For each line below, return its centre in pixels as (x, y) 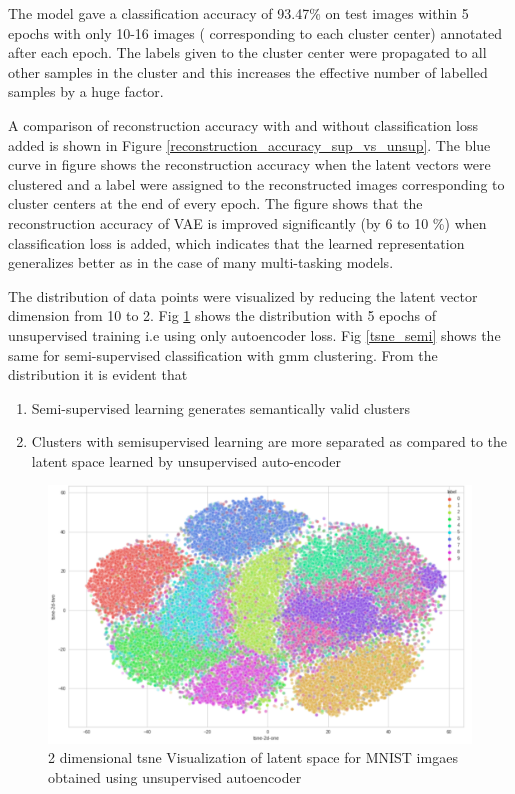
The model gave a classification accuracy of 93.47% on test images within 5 (238, 13)
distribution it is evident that (98, 374)
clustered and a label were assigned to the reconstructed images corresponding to (256, 183)
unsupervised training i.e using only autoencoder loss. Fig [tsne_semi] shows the (254, 334)
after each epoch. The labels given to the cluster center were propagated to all (247, 52)
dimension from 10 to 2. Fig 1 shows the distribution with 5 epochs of (222, 315)
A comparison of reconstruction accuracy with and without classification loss (243, 124)
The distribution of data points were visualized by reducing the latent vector (243, 295)
